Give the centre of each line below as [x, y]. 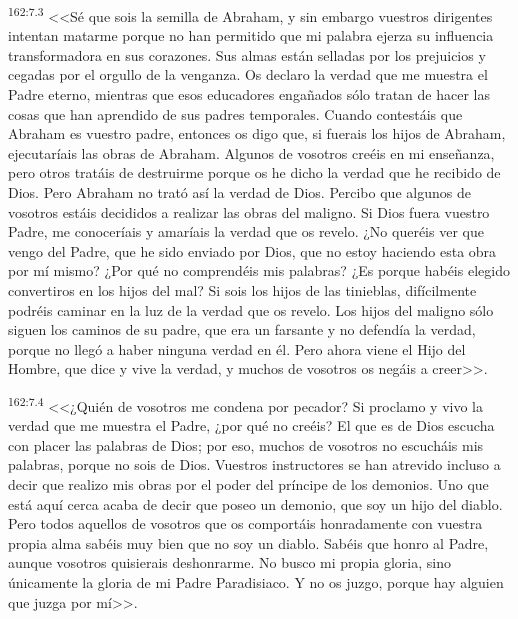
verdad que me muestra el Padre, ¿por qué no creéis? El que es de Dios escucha [251, 425]
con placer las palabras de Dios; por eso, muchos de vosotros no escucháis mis [246, 444]
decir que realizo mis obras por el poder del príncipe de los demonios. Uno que [248, 483]
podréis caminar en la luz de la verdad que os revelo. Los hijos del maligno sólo [251, 309]
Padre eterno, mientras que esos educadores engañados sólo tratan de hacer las [249, 94]
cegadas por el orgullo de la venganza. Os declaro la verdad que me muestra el [248, 74]
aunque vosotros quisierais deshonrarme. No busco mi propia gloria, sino [229, 562]
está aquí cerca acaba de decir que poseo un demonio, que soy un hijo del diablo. [255, 503]
